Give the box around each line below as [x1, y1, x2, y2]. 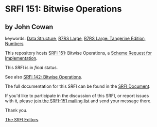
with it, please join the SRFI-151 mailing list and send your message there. [5, 98, 152, 104]
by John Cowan [5, 23, 53, 31]
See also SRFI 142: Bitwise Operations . [5, 74, 83, 79]
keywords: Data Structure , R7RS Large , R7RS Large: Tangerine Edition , [5, 35, 146, 41]
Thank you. [5, 108, 28, 113]
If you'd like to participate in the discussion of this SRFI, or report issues [5, 93, 149, 98]
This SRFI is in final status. [5, 64, 58, 70]
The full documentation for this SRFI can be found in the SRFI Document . [5, 83, 151, 89]
